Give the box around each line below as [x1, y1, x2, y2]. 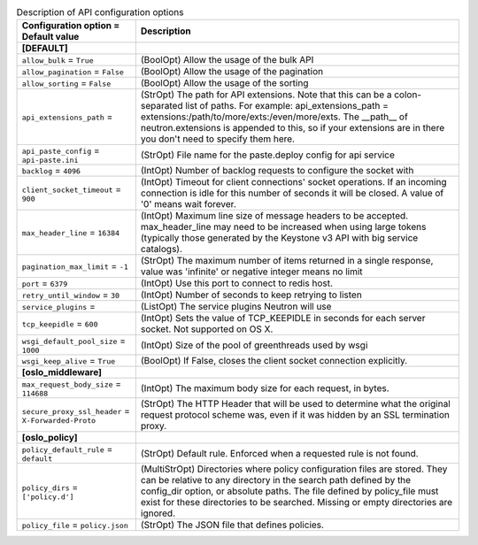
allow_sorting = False [21, 77, 112, 89]
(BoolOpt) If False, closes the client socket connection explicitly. [140, 355, 408, 367]
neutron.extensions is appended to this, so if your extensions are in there [140, 122, 445, 134]
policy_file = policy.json [21, 518, 128, 531]
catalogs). [140, 243, 183, 256]
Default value [21, 31, 80, 43]
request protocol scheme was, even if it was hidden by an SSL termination [140, 409, 451, 421]
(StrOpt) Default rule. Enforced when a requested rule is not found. [140, 447, 420, 459]
